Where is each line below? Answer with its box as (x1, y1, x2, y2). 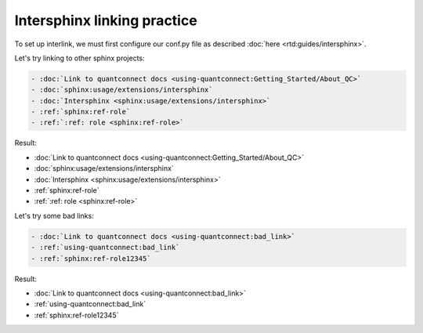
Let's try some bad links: (14, 211, 94, 220)
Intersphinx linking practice (14, 12, 197, 29)
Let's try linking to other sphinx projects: (14, 53, 145, 63)
